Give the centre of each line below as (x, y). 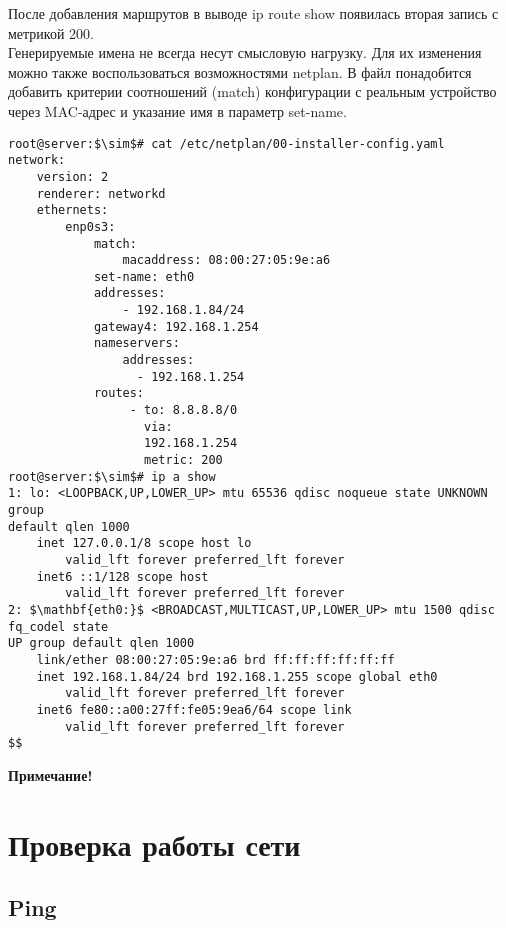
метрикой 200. (51, 32)
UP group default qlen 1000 (101, 643)
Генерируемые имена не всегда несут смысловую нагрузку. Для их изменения (245, 52)
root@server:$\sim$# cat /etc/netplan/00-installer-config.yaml (226, 143)
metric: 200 (183, 460)
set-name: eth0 (144, 276)
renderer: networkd (101, 193)
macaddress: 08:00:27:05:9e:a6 (226, 260)
